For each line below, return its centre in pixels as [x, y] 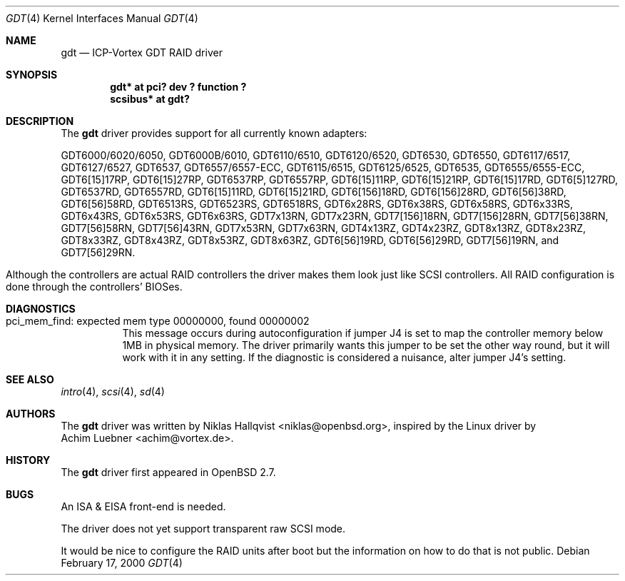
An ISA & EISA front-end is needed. [143, 506]
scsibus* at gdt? [150, 99]
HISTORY [28, 460]
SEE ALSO [30, 379]
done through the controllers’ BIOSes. [94, 287]
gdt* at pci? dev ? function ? [178, 87]
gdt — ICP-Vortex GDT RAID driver [142, 52]
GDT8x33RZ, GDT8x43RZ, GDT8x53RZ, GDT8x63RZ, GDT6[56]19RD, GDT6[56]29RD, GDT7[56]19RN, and [310, 240]
